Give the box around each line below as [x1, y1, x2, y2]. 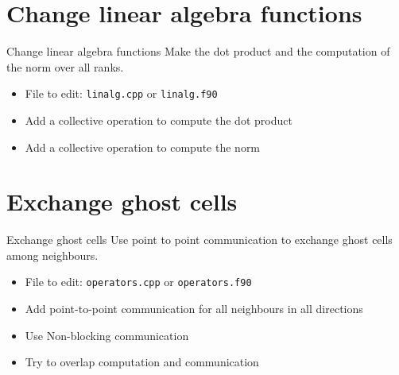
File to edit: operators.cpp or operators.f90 [25, 273, 252, 290]
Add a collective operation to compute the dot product [25, 111, 292, 128]
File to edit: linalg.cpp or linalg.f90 [25, 85, 218, 102]
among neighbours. [6, 246, 99, 263]
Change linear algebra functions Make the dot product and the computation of [6, 43, 390, 60]
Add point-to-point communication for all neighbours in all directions [25, 300, 363, 317]
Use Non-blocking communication [25, 327, 189, 343]
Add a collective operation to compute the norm [25, 138, 261, 155]
